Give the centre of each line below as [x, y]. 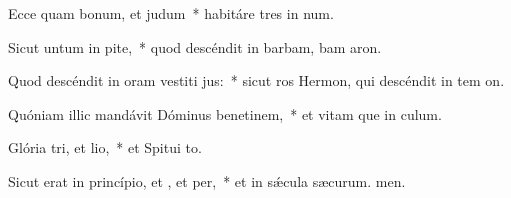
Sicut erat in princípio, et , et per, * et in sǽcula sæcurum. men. [207, 180]
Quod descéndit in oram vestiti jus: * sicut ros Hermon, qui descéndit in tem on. [256, 80]
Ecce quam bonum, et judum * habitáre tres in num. [171, 13]
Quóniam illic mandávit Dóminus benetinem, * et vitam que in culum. [225, 113]
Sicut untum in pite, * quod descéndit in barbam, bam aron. [195, 46]
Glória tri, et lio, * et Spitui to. [105, 147]
